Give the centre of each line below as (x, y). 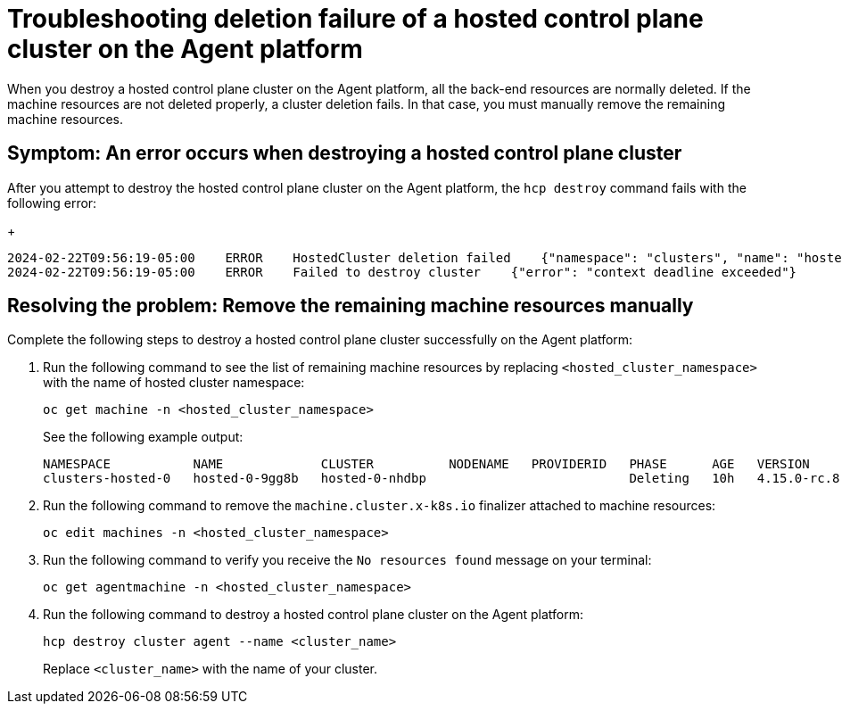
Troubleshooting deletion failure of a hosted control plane (355, 19)
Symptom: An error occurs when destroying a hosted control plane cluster (345, 153)
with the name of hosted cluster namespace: (174, 383)
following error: (52, 203)
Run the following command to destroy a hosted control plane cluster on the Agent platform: (314, 615)
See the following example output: (143, 437)
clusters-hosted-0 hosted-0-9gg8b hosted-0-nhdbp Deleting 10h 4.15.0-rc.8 (442, 479)
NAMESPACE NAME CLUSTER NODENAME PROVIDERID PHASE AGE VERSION (426, 464)
